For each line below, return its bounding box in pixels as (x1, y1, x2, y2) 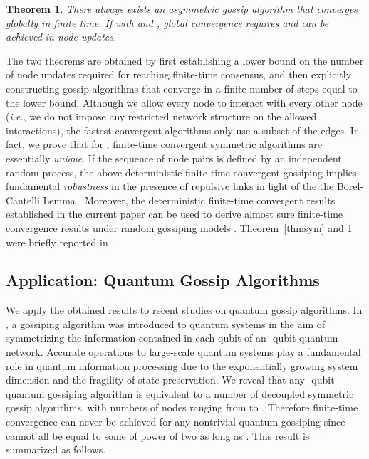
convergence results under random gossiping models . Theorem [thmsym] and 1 (6, 220, 353, 235)
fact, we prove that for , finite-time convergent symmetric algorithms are (6, 137, 323, 152)
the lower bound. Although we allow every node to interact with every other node (6, 95, 363, 110)
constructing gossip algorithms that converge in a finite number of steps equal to (6, 80, 358, 95)
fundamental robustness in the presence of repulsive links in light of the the (6, 179, 334, 194)
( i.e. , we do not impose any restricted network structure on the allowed (6, 109, 317, 124)
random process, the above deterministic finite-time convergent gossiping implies (6, 164, 357, 179)
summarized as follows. (6, 442, 106, 457)
